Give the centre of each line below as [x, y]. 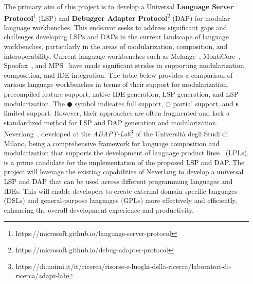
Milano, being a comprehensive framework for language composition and [112, 143]
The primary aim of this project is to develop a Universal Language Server [119, 6]
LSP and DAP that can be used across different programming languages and [118, 181]
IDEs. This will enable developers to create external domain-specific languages [121, 191]
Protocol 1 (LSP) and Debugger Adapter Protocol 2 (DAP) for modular [117, 17]
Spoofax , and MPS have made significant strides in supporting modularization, [125, 65]
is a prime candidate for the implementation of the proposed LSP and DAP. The [124, 162]
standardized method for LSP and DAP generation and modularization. [111, 122]
